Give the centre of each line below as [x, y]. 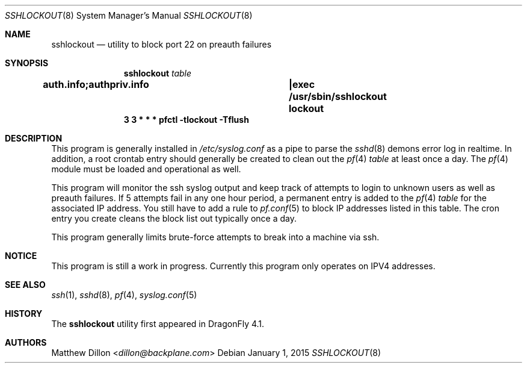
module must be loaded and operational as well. [146, 169]
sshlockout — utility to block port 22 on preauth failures [162, 44]
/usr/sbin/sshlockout [338, 96]
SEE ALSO [25, 285]
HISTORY [24, 313]
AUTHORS [26, 342]
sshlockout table [158, 73]
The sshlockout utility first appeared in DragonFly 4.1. [158, 324]
